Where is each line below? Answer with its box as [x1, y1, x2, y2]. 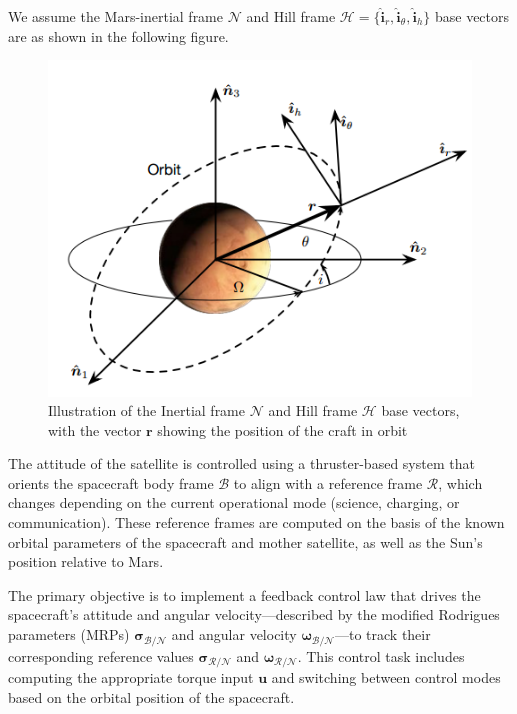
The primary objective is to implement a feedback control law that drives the [8, 584, 481, 605]
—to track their [334, 624, 431, 645]
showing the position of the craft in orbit [157, 419, 408, 440]
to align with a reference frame [233, 472, 423, 493]
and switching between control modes [271, 666, 501, 687]
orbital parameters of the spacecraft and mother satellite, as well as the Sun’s [8, 531, 483, 552]
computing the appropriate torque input [8, 666, 254, 687]
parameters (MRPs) [8, 624, 130, 645]
